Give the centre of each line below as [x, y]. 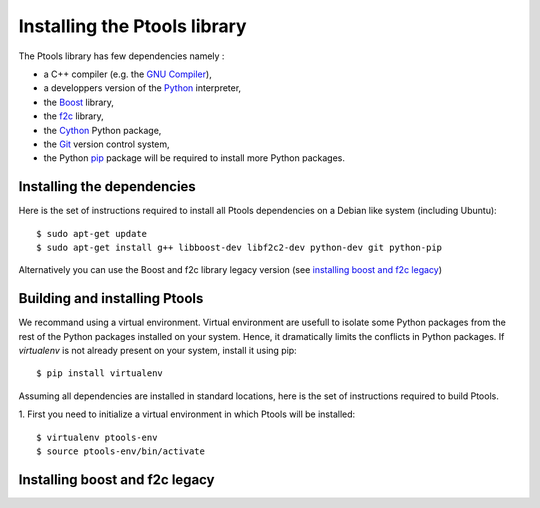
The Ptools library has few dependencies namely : [121, 56]
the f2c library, [73, 116]
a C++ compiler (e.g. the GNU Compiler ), [127, 74]
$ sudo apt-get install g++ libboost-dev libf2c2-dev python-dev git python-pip [239, 247]
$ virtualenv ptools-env [97, 437]
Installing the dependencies [107, 186]
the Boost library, [79, 102]
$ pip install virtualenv [100, 373]
